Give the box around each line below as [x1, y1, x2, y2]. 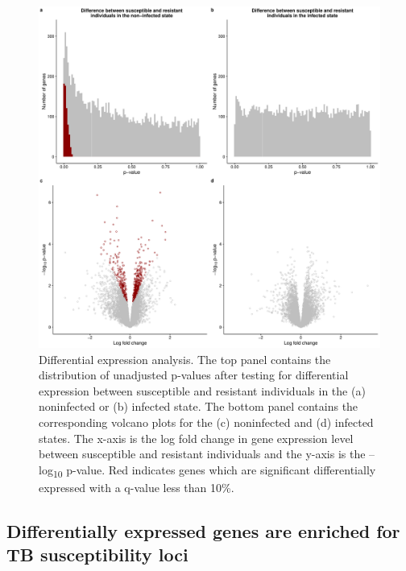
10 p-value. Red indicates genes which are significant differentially [52, 461, 376, 480]
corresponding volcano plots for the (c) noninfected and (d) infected [39, 413, 374, 430]
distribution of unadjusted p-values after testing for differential [39, 366, 349, 383]
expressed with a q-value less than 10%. [39, 478, 234, 495]
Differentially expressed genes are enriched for [6, 518, 400, 543]
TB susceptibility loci [6, 542, 188, 567]
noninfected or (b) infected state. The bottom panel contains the [39, 398, 358, 415]
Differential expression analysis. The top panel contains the [39, 350, 331, 367]
